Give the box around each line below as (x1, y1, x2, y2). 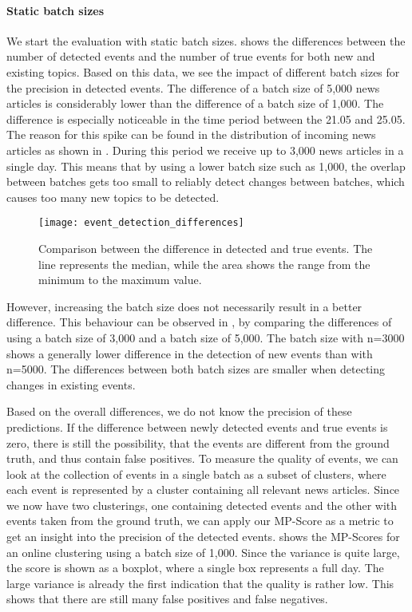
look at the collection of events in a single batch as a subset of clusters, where (6, 465, 386, 482)
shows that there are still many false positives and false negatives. (6, 590, 328, 607)
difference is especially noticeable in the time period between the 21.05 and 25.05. (6, 110, 406, 127)
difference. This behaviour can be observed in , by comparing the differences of (6, 314, 392, 330)
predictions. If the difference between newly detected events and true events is (6, 418, 388, 435)
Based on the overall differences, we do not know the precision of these (6, 403, 352, 420)
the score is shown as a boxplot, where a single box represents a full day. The (6, 559, 384, 576)
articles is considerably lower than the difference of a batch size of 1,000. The (6, 95, 384, 112)
